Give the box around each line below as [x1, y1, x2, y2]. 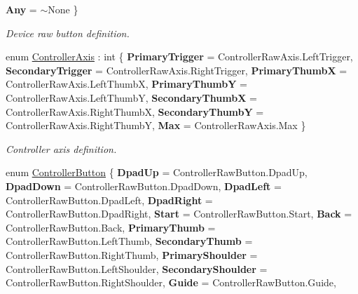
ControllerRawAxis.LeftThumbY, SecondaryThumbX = [6, 90, 257, 105]
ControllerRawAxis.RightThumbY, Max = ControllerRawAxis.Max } [6, 118, 306, 133]
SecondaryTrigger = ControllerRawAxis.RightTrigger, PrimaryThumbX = [6, 62, 347, 77]
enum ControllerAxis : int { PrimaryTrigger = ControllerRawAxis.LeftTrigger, [6, 49, 353, 64]
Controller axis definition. [6, 141, 117, 156]
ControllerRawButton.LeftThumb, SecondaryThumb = [6, 234, 253, 248]
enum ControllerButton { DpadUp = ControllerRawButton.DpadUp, [6, 165, 308, 180]
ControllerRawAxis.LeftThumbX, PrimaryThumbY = [6, 76, 247, 91]
